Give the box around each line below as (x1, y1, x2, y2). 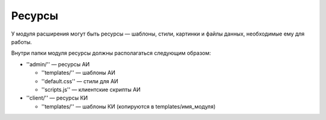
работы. (11, 38, 33, 45)
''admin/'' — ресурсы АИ (26, 60, 90, 68)
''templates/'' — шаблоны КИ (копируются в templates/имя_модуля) (41, 103, 216, 110)
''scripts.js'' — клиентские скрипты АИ (41, 86, 141, 93)
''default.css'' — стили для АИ (41, 77, 119, 84)
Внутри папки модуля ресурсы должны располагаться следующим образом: (11, 49, 211, 57)
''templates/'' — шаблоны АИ (41, 69, 116, 77)
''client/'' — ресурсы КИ (26, 94, 88, 102)
